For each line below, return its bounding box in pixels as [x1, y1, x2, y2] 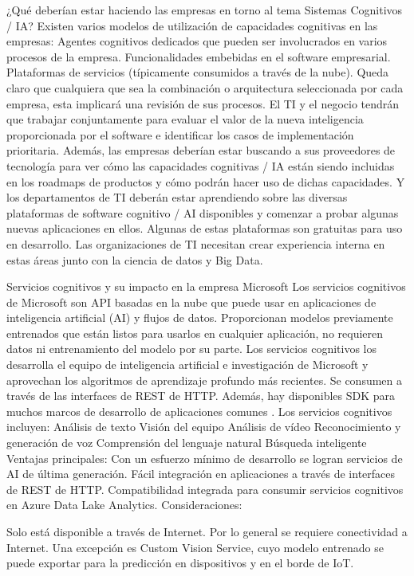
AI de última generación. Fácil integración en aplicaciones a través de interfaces [6, 465, 396, 482]
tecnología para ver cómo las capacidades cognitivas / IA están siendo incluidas [6, 157, 395, 174]
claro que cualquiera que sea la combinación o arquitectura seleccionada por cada [6, 79, 404, 96]
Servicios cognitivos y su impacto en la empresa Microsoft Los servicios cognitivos [6, 278, 406, 295]
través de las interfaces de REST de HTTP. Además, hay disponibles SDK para [6, 387, 396, 404]
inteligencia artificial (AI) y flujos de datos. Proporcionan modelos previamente [6, 309, 393, 326]
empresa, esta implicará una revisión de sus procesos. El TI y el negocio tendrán [6, 95, 400, 112]
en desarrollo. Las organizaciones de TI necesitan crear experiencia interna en [6, 235, 385, 252]
